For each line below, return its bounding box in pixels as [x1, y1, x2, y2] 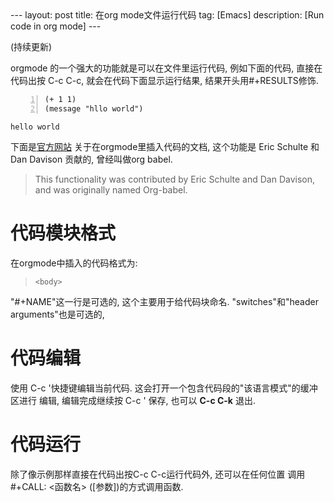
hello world [10, 122, 60, 132]
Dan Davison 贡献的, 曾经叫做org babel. [10, 153, 173, 165]
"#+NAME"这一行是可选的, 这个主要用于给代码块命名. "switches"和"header [10, 295, 319, 307]
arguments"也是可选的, [10, 308, 105, 320]
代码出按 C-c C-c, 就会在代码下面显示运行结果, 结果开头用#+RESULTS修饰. [10, 75, 319, 86]
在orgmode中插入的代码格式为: [10, 257, 138, 269]
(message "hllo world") [44, 103, 144, 114]
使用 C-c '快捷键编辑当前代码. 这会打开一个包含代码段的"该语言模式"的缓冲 [10, 382, 318, 394]
